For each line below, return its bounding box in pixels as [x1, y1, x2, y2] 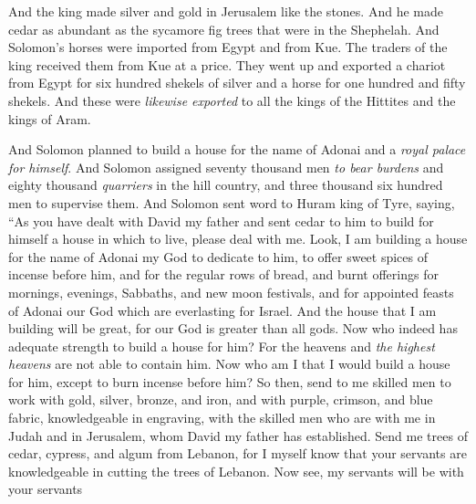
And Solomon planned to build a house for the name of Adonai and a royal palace [8, 140, 466, 159]
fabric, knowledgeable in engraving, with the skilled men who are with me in [8, 408, 436, 427]
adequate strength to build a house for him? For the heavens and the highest [8, 336, 435, 355]
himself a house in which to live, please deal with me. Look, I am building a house [8, 229, 468, 248]
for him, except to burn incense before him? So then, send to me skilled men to [8, 372, 451, 391]
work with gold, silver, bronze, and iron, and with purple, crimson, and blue [8, 390, 433, 409]
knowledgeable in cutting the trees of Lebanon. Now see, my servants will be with [8, 461, 464, 480]
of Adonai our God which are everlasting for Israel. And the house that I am [8, 300, 437, 320]
